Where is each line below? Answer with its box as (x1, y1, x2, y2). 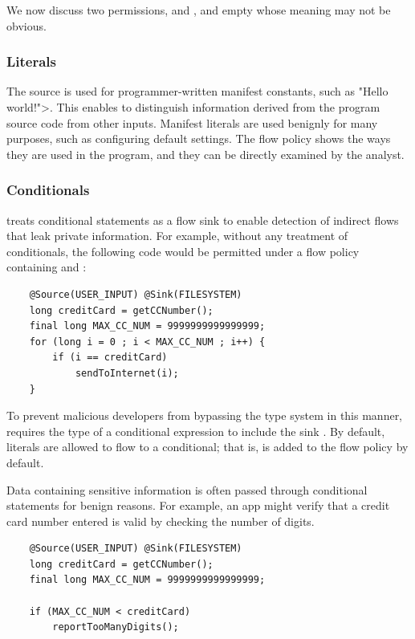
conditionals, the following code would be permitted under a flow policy (6, 242, 360, 259)
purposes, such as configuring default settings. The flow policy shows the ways (6, 130, 391, 147)
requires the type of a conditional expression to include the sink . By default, (6, 422, 385, 439)
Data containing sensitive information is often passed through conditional (6, 481, 368, 498)
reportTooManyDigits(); (52, 621, 179, 633)
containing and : (6, 258, 87, 275)
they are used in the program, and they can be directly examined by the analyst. (6, 145, 405, 162)
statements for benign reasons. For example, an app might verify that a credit (6, 497, 390, 514)
